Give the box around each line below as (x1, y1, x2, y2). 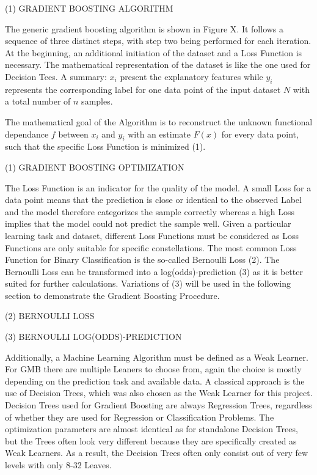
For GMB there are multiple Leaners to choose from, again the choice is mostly (5, 363, 302, 375)
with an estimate (128, 127, 191, 140)
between (58, 127, 89, 140)
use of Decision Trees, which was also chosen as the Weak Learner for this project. (5, 386, 313, 399)
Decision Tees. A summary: (5, 70, 107, 83)
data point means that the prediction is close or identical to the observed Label (5, 193, 302, 206)
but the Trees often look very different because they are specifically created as (5, 434, 297, 447)
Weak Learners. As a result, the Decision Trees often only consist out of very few (5, 446, 308, 459)
